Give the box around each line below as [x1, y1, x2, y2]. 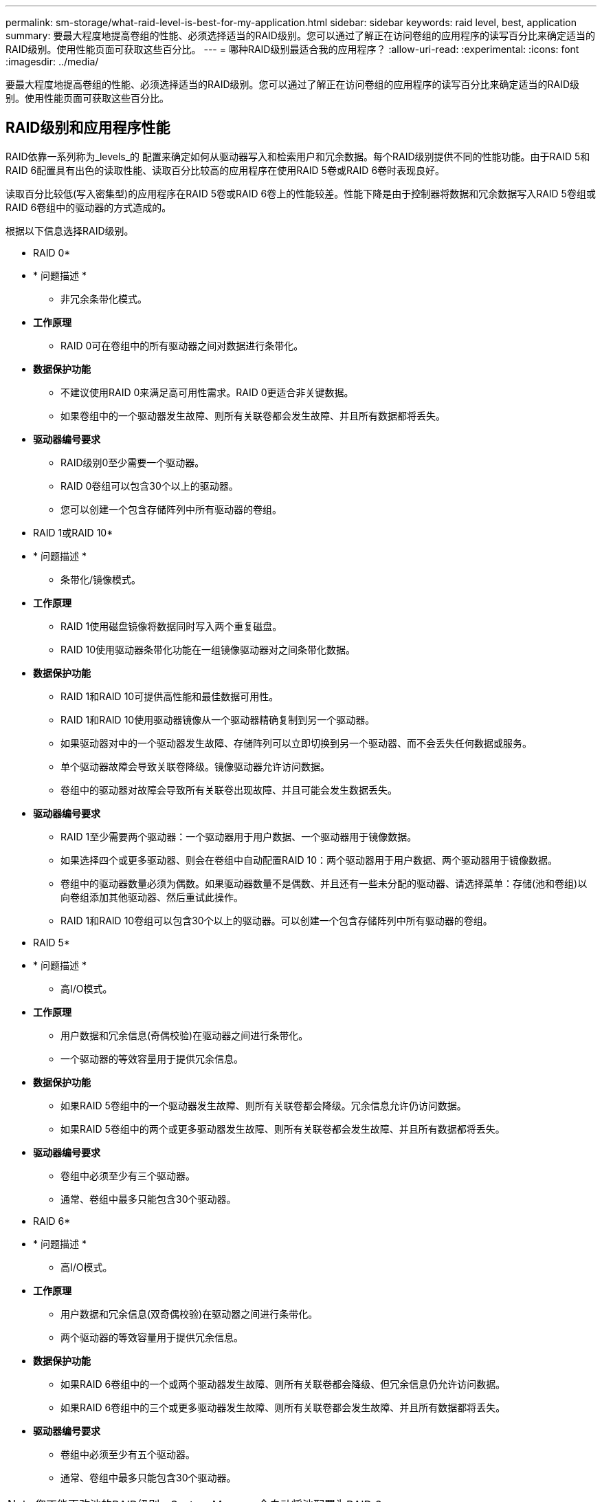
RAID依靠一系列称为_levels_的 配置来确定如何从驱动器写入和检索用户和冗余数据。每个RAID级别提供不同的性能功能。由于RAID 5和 [5, 150, 590, 162]
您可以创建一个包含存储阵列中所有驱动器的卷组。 [60, 503, 282, 515]
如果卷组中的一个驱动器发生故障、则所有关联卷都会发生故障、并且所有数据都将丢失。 [60, 409, 445, 422]
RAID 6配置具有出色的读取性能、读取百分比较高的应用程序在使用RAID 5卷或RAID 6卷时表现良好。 [5, 164, 445, 176]
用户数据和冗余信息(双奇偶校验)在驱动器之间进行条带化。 [60, 1307, 318, 1320]
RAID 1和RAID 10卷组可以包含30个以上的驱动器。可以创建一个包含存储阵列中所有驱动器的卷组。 [60, 914, 493, 926]
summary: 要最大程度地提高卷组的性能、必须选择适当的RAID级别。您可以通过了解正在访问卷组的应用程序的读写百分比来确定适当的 [5, 30, 595, 41]
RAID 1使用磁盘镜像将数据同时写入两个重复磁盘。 [60, 620, 282, 632]
